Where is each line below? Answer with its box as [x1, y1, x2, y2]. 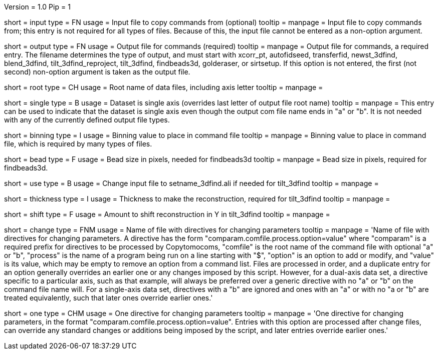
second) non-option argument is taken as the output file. [4, 67, 190, 76]
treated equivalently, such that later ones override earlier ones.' [4, 293, 213, 302]
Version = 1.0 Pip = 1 [4, 2, 71, 11]
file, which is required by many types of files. [4, 139, 152, 148]
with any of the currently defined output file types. [4, 115, 170, 124]
